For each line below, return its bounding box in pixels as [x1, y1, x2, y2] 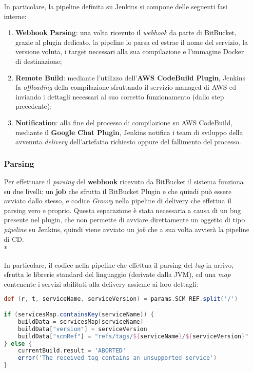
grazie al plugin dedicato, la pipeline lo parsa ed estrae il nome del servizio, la [15, 37, 248, 47]
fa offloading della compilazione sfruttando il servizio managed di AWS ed [15, 82, 236, 92]
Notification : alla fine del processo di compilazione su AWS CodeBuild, [15, 117, 233, 127]
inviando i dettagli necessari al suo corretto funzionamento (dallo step [15, 91, 224, 101]
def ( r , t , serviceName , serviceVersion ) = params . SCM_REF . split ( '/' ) [4, 295, 238, 303]
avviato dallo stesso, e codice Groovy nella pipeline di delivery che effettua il [4, 196, 232, 206]
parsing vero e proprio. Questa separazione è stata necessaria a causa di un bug [4, 205, 241, 215]
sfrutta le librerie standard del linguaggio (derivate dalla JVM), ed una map [4, 269, 231, 279]
